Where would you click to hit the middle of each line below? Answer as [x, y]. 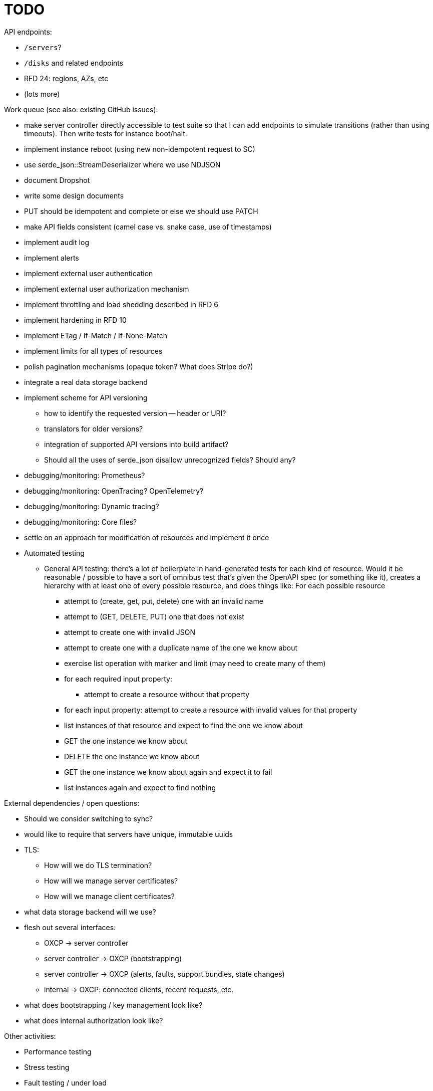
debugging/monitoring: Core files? [81, 522]
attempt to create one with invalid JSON [130, 632]
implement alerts [52, 258]
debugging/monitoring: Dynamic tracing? [92, 506]
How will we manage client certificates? [109, 896]
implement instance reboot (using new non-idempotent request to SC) [140, 149]
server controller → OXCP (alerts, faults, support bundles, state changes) [164, 974]
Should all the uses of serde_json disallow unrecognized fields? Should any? [170, 460]
